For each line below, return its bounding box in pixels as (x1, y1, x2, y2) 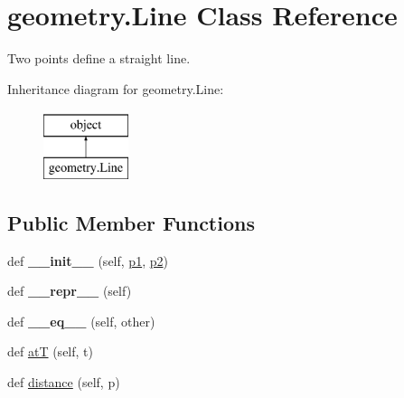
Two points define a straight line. (7, 49, 191, 68)
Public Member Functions (7, 208, 255, 236)
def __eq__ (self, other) (7, 311, 155, 330)
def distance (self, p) (7, 373, 120, 392)
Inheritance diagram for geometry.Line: (7, 79, 224, 98)
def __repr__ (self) (7, 281, 132, 300)
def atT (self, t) (7, 342, 93, 361)
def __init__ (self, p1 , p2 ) (7, 251, 168, 270)
